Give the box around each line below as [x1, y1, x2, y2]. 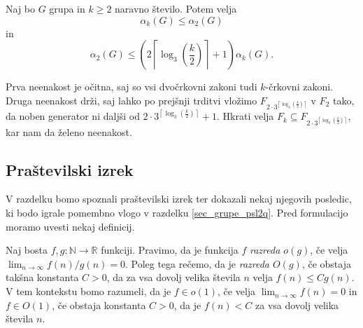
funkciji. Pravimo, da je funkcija [101, 242, 239, 257]
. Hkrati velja [217, 109, 274, 123]
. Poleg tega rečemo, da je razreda [124, 256, 270, 271]
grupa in [49, 1, 85, 15]
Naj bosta [6, 242, 48, 257]
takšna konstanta [6, 270, 79, 285]
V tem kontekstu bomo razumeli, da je [6, 284, 171, 299]
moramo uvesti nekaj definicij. [6, 219, 135, 233]
